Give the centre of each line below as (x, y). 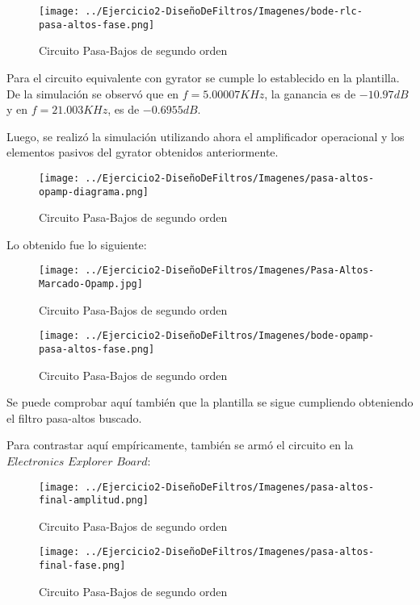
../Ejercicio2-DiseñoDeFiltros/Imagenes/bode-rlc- (224, 11)
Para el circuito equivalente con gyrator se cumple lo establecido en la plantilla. (203, 77)
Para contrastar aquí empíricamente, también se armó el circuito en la (180, 445)
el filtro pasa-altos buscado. (74, 417)
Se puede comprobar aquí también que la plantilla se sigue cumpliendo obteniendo (210, 402)
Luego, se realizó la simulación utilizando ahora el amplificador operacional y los (206, 136)
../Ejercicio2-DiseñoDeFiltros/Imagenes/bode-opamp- (230, 336)
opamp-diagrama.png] (94, 192)
